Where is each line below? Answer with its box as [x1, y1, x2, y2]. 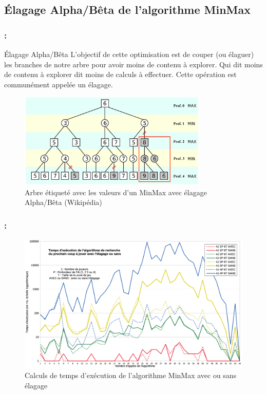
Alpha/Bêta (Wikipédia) [25, 197, 102, 208]
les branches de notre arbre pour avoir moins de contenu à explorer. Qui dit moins [4, 59, 263, 69]
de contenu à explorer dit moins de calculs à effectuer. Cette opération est [4, 69, 237, 80]
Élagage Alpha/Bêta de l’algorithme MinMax [4, 2, 251, 17]
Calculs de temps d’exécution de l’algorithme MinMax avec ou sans [25, 370, 237, 381]
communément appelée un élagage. [4, 79, 113, 89]
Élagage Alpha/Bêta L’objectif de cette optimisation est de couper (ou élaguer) [4, 49, 254, 59]
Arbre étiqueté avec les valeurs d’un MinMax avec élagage [25, 186, 207, 197]
